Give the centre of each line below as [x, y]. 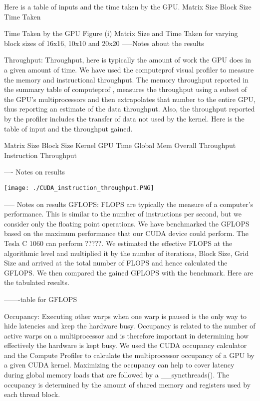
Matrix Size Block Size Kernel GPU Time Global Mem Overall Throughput [120, 145]
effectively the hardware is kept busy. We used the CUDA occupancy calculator [126, 345]
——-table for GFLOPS [41, 299]
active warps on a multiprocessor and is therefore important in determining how [127, 335]
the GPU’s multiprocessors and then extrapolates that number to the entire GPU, [130, 99]
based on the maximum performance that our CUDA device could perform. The [127, 233]
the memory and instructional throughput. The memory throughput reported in [127, 79]
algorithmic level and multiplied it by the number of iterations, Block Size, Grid [127, 253]
